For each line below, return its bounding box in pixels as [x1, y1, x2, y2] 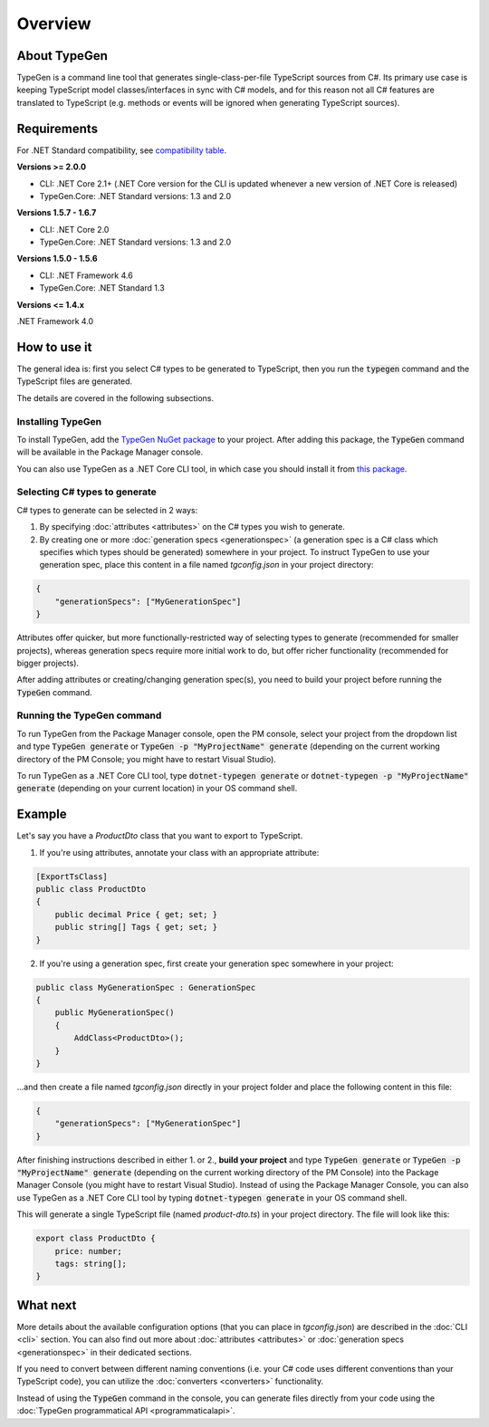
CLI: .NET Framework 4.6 [39, 270, 133, 281]
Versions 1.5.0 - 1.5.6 [16, 254, 98, 264]
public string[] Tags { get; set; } [54, 922, 217, 933]
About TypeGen [16, 48, 108, 63]
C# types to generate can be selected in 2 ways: [16, 504, 198, 515]
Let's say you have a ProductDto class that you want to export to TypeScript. [16, 830, 303, 841]
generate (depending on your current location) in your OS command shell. [16, 783, 298, 794]
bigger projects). [16, 657, 80, 668]
